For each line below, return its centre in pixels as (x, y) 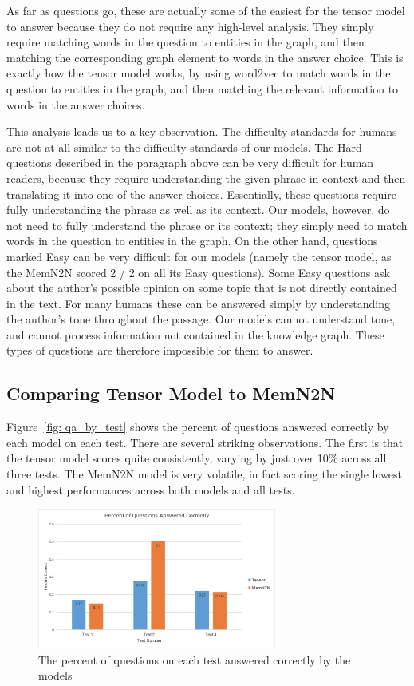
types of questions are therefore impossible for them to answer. (160, 350)
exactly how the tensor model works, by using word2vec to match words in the (199, 73)
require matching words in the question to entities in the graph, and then (185, 42)
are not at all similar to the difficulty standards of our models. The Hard (184, 147)
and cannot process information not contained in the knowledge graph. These (195, 334)
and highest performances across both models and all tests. (151, 489)
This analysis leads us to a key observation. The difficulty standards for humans (202, 131)
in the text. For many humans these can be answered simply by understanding (198, 303)
